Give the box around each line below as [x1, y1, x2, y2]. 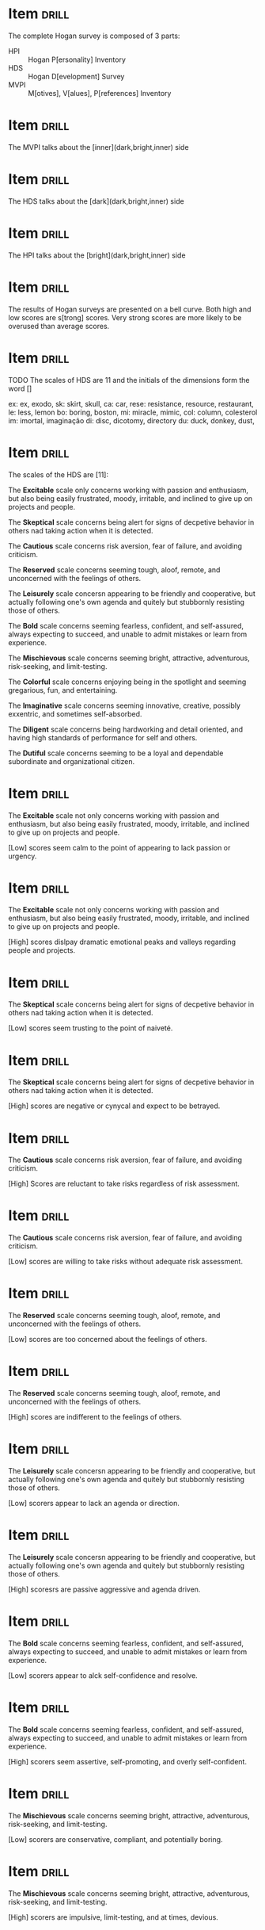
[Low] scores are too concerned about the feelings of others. [8, 1335, 207, 1344]
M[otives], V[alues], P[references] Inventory [28, 88, 172, 97]
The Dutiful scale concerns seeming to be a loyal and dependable [8, 748, 224, 758]
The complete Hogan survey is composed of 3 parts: [8, 31, 180, 40]
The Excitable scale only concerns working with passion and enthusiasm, [8, 485, 249, 495]
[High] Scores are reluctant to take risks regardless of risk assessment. [8, 1179, 240, 1189]
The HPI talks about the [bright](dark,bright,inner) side [8, 250, 186, 260]
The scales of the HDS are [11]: [8, 469, 109, 480]
